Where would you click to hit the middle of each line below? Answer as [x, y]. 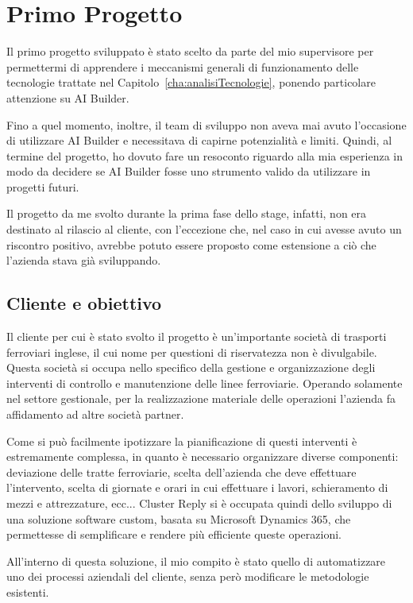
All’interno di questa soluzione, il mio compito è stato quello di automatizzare [196, 560]
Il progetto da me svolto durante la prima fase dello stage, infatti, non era [187, 213]
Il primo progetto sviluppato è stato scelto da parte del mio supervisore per [190, 51]
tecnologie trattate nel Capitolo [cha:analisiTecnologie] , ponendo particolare [191, 82]
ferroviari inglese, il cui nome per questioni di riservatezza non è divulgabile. [192, 352]
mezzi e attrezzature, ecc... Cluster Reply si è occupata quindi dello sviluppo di [199, 502]
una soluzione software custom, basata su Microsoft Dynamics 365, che [179, 518]
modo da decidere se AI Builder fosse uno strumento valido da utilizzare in [189, 171]
